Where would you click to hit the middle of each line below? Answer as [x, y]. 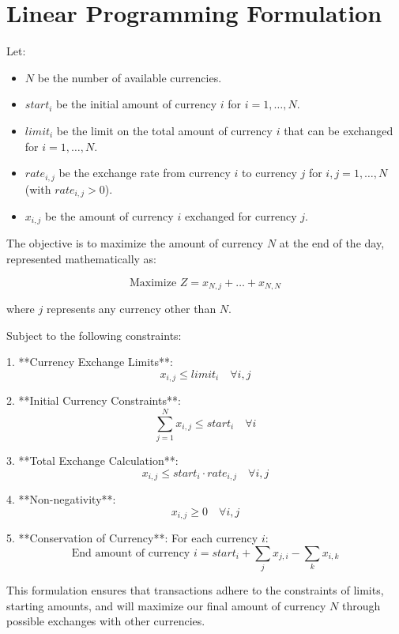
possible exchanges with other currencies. [106, 621]
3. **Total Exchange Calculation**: [92, 460]
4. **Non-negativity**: [61, 499]
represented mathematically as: [81, 259]
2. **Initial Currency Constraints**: [94, 400]
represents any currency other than [131, 309]
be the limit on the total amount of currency [164, 130]
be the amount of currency [109, 216]
